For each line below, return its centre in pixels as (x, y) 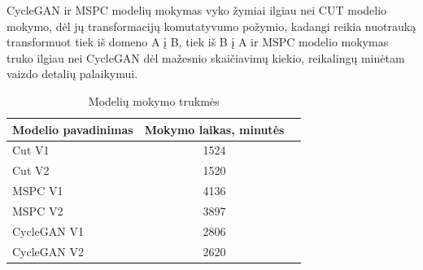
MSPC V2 (38, 210)
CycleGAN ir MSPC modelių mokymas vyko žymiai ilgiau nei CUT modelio (197, 10)
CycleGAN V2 (48, 251)
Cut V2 (31, 170)
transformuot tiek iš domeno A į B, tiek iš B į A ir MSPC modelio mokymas (198, 42)
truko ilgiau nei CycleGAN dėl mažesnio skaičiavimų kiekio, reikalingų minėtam (206, 57)
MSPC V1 (38, 191)
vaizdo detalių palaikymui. (72, 74)
